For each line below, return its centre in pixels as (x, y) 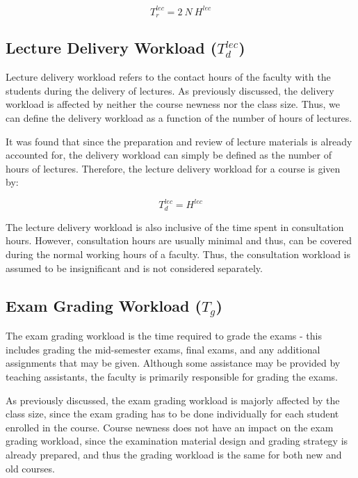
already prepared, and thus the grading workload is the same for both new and (174, 454)
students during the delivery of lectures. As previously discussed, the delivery (170, 90)
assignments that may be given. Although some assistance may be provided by (173, 363)
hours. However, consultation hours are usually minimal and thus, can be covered (179, 240)
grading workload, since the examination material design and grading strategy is (177, 441)
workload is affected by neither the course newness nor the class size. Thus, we (173, 104)
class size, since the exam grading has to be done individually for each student (172, 414)
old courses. (30, 468)
